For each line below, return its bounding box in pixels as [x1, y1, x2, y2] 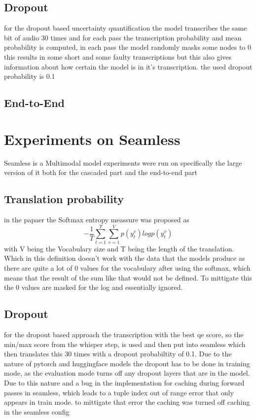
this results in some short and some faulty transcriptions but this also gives [4, 51, 232, 62]
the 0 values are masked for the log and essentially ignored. [4, 282, 183, 292]
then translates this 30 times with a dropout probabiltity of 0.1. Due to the [4, 349, 232, 359]
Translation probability [4, 191, 124, 207]
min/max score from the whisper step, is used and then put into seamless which [4, 339, 246, 349]
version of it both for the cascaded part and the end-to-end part [4, 167, 197, 177]
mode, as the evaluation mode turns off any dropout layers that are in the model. [4, 368, 250, 378]
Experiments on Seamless [4, 129, 181, 149]
